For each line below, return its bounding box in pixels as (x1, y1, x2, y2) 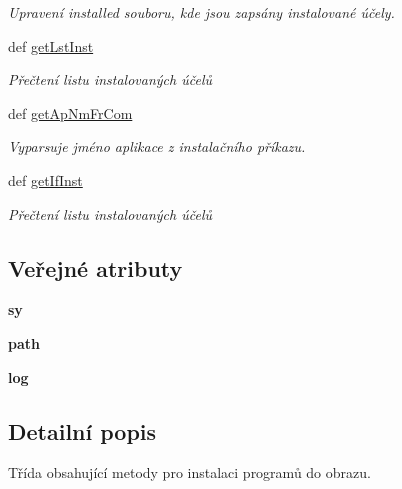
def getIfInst (8, 169, 83, 190)
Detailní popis (8, 415, 157, 446)
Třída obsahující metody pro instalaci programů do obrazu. (8, 462, 371, 483)
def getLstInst (8, 35, 94, 56)
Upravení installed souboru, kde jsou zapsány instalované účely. (8, 2, 395, 22)
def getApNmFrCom (8, 102, 133, 123)
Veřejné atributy (8, 252, 183, 283)
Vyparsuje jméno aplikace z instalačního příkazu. (8, 136, 306, 157)
